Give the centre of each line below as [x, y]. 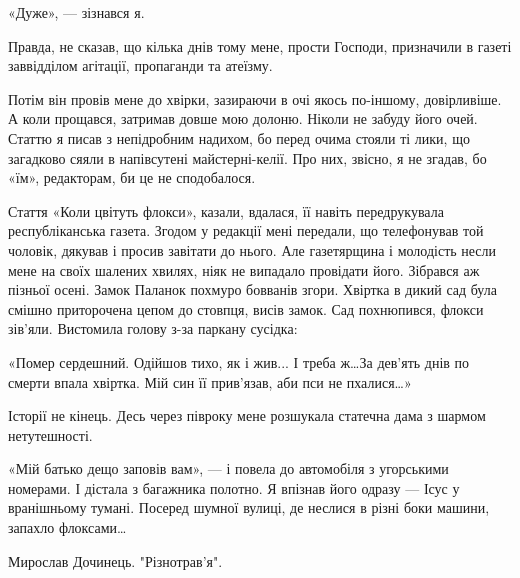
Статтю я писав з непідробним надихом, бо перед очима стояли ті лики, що [239, 137]
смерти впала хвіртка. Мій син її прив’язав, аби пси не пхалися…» [210, 381]
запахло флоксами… [67, 527]
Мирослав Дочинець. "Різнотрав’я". [115, 560]
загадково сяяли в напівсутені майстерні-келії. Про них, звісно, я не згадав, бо [247, 157]
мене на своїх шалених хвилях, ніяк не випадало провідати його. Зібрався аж [244, 269]
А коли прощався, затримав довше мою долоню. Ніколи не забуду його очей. [243, 118]
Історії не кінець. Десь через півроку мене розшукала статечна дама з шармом [247, 415]
